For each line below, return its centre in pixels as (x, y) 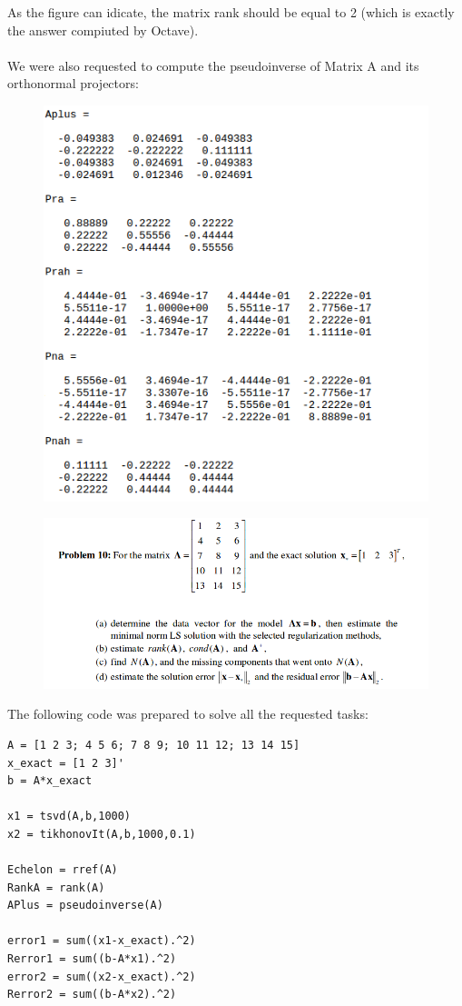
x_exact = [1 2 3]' (66, 763)
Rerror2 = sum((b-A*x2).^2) (92, 995)
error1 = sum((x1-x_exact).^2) (102, 941)
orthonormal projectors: (73, 83)
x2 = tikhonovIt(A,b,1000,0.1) (102, 834)
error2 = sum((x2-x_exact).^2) (102, 976)
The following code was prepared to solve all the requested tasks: (188, 714)
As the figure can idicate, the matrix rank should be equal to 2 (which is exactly (231, 12)
